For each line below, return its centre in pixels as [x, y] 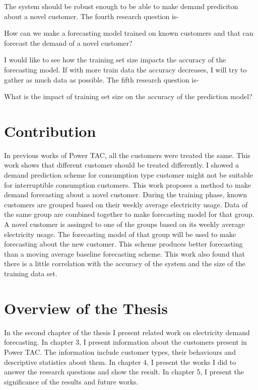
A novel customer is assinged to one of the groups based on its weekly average [124, 224]
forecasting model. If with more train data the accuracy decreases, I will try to [125, 69]
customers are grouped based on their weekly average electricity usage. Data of [126, 204]
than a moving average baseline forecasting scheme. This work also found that [125, 253]
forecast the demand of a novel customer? [68, 43]
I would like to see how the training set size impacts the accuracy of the [115, 60]
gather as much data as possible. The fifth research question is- [102, 79]
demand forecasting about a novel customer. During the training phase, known [126, 194]
